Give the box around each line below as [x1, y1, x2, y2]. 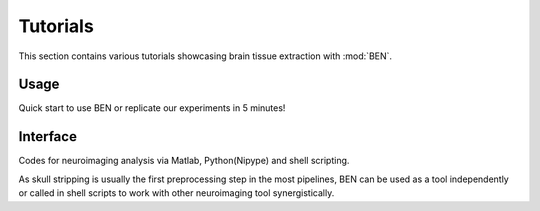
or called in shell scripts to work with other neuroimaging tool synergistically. [18, 187, 335, 199]
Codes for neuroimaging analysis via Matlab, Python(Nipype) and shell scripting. [18, 155, 350, 167]
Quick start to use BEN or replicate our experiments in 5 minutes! [18, 102, 286, 114]
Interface [18, 128, 77, 145]
